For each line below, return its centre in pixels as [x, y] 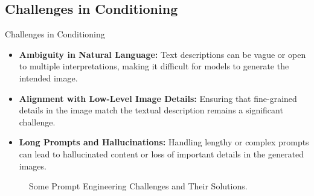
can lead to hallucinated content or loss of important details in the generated [162, 153]
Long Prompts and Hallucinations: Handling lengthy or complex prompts [164, 142]
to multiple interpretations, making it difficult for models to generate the [154, 66]
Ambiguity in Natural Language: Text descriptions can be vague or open [162, 54]
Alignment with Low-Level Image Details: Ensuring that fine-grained [158, 98]
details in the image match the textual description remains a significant [151, 110]
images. [33, 166]
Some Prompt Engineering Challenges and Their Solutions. [138, 186]
